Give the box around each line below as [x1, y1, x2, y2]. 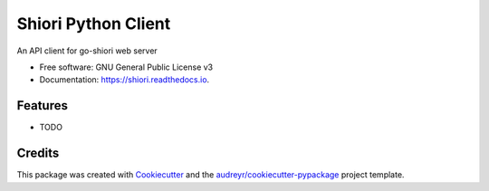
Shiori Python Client [16, 14, 171, 33]
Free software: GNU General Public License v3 [39, 62, 214, 72]
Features [16, 98, 68, 113]
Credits [16, 146, 60, 161]
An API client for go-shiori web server [16, 45, 158, 56]
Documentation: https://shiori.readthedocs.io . [39, 74, 210, 85]
